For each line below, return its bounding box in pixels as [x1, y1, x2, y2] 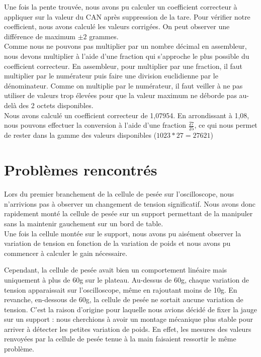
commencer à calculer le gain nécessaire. [4, 247, 128, 258]
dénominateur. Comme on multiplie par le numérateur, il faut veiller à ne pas [4, 80, 243, 91]
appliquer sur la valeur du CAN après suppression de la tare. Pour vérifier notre [4, 11, 250, 22]
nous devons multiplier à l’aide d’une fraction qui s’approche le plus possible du [4, 50, 249, 61]
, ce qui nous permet [194, 120, 257, 130]
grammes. [89, 31, 119, 41]
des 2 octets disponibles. [19, 100, 94, 110]
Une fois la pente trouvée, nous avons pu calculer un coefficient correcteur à [4, 2, 237, 12]
